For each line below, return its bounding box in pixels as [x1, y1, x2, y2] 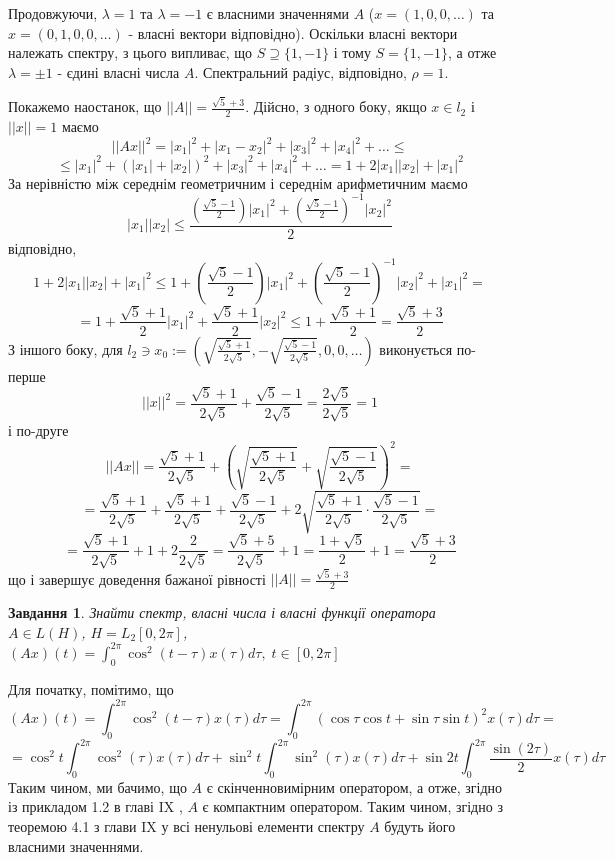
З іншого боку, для [8, 338, 123, 359]
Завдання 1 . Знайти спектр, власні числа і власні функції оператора [8, 602, 436, 623]
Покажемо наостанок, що [8, 96, 162, 117]
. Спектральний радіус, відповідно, [194, 61, 407, 82]
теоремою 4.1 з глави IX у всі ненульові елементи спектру [8, 816, 365, 836]
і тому [333, 42, 371, 63]
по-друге [16, 420, 69, 441]
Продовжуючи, [8, 3, 98, 23]
